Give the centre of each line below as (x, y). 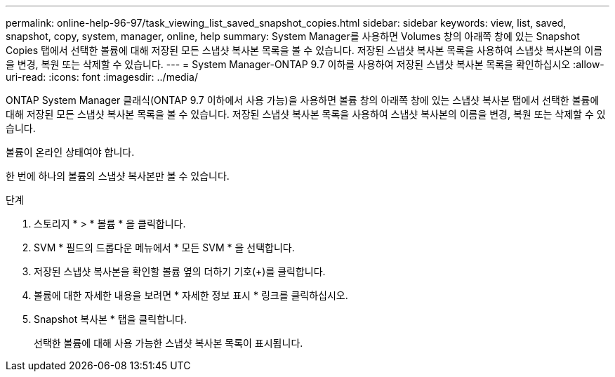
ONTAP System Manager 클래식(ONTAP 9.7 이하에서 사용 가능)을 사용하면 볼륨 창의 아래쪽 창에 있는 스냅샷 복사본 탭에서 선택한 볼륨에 (303, 100)
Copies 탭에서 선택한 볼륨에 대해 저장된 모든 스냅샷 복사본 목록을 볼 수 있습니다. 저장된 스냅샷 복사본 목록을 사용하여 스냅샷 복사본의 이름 (304, 50)
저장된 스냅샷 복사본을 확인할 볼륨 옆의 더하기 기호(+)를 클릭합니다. (180, 271)
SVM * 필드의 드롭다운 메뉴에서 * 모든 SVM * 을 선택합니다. (164, 247)
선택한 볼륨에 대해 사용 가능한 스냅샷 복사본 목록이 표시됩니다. (168, 343)
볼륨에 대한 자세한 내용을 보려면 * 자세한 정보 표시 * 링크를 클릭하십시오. (191, 295)
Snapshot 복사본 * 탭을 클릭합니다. (110, 319)
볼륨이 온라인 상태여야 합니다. (70, 152)
